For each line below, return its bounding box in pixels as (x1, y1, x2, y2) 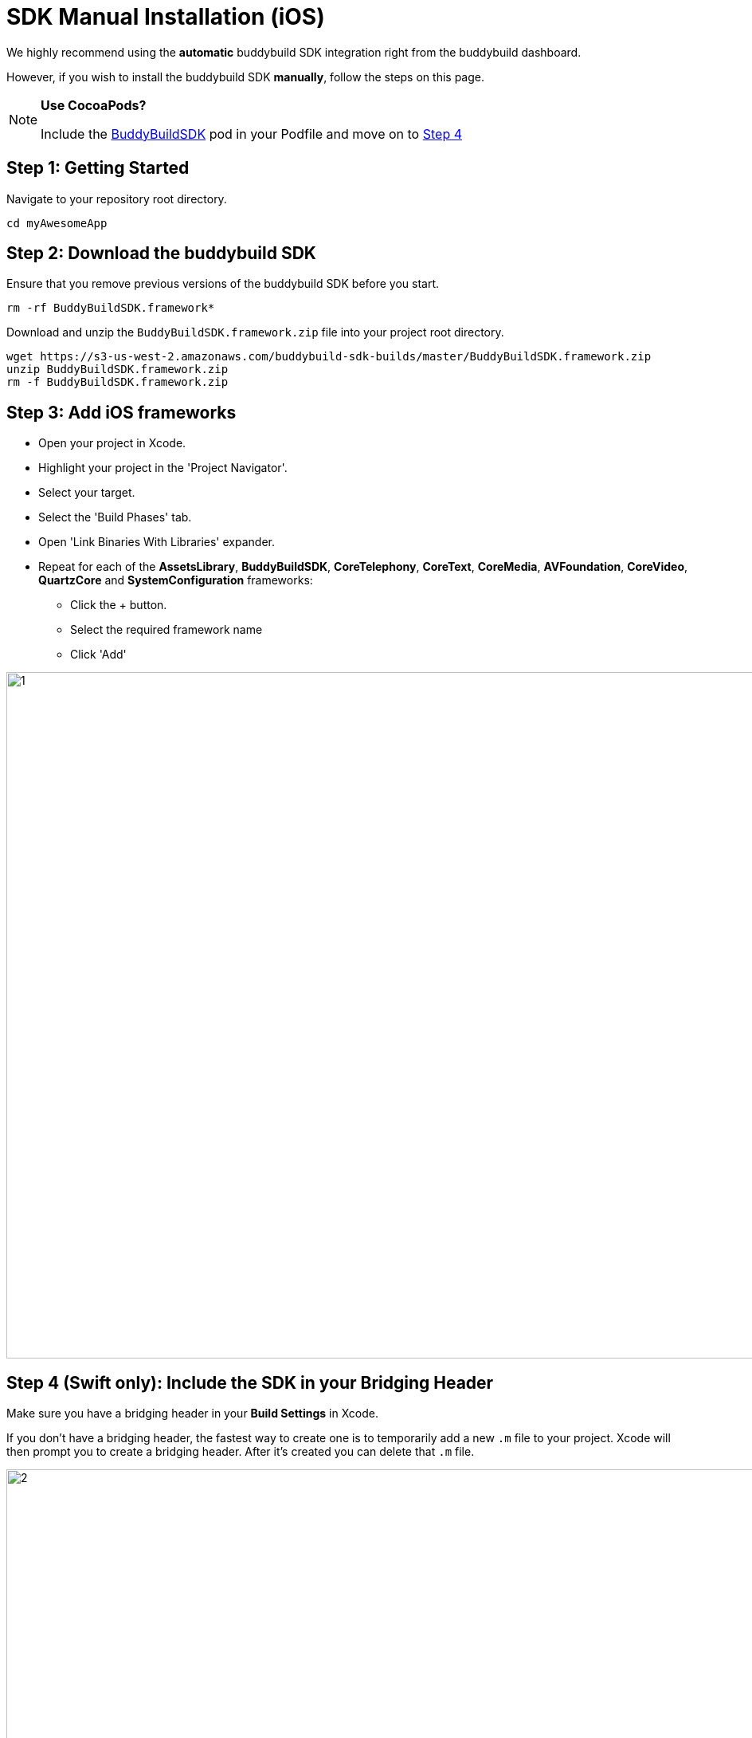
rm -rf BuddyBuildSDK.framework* (6, 301, 215, 315)
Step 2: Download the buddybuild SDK (6, 243, 316, 264)
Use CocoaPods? (41, 96, 147, 113)
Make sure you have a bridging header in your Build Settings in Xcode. (6, 1406, 378, 1421)
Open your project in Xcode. (38, 436, 186, 450)
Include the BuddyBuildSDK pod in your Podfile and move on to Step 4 (41, 125, 463, 142)
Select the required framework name (70, 623, 263, 637)
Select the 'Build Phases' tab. (38, 510, 192, 525)
